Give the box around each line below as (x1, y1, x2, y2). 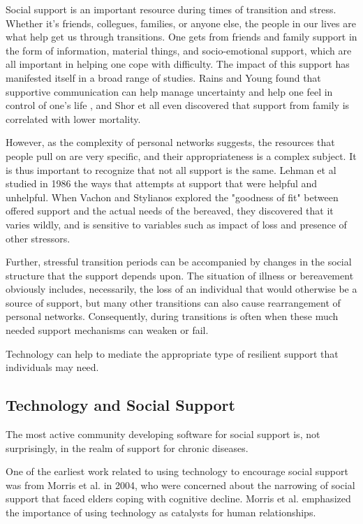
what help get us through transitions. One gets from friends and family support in (6, 29, 357, 44)
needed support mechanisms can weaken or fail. (6, 323, 209, 337)
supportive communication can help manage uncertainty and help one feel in (6, 84, 333, 99)
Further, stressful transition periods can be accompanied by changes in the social (6, 254, 352, 269)
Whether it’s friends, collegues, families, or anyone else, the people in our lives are (6, 15, 356, 30)
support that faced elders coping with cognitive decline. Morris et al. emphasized (6, 491, 351, 506)
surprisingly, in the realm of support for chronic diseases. (6, 440, 249, 455)
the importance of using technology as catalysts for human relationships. (6, 505, 316, 520)
